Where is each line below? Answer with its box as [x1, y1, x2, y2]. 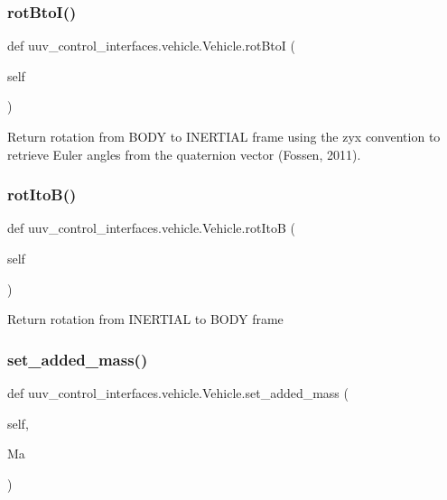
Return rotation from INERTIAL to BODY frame [7, 310, 284, 329]
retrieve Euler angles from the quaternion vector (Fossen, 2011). [7, 144, 361, 163]
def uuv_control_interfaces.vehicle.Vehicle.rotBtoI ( [7, 36, 295, 55]
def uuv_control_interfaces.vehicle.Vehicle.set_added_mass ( [7, 384, 349, 402]
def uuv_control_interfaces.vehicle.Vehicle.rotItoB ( [7, 218, 295, 237]
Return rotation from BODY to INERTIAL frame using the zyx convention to [7, 127, 441, 145]
